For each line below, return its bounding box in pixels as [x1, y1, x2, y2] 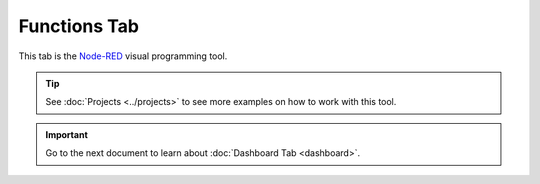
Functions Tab [18, 15, 140, 37]
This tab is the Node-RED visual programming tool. [18, 50, 228, 62]
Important [45, 128, 89, 140]
